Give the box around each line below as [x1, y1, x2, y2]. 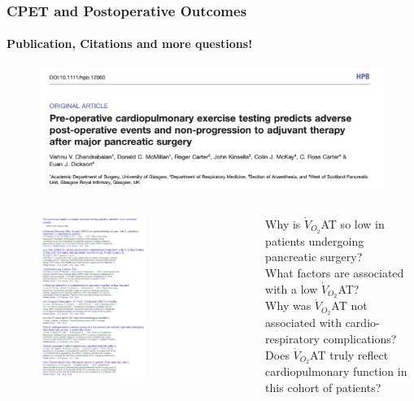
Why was [265, 297, 312, 314]
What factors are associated [265, 264, 404, 281]
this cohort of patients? [265, 378, 381, 395]
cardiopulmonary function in [265, 363, 407, 380]
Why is [265, 215, 301, 232]
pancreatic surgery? [265, 248, 363, 265]
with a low [265, 280, 318, 297]
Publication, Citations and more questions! [7, 35, 253, 52]
